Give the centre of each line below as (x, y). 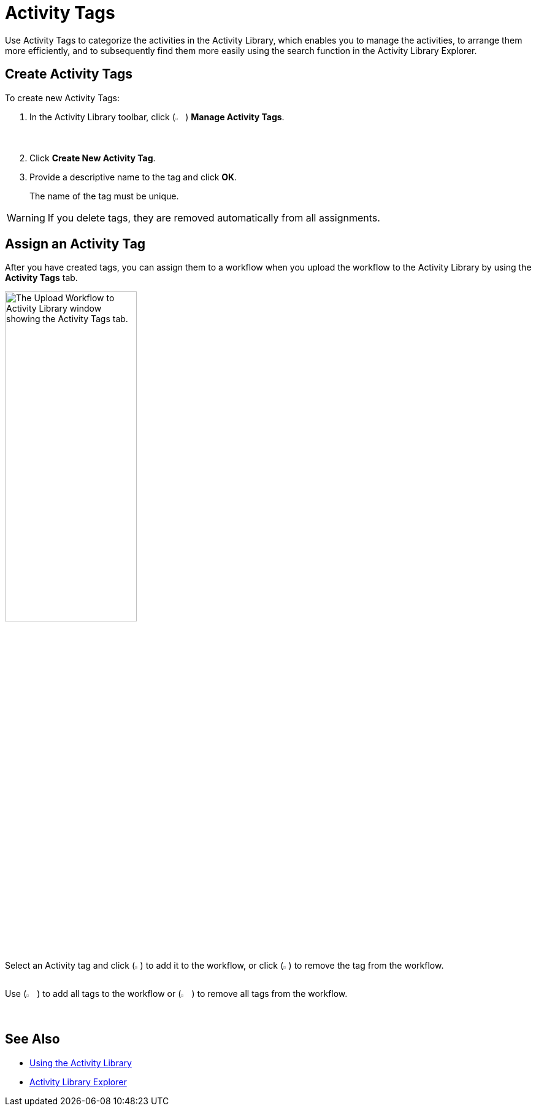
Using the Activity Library (81, 1063)
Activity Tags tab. (41, 278)
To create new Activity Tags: (63, 98)
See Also (33, 1039)
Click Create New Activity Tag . (93, 158)
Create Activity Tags (69, 74)
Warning (26, 217)
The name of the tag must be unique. (104, 196)
